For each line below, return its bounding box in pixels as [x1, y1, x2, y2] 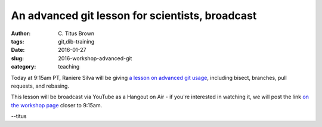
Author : [11, 30, 31, 37]
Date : [11, 47, 25, 54]
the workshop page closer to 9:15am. [11, 101, 103, 109]
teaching [58, 63, 80, 70]
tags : [11, 38, 24, 45]
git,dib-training [58, 38, 95, 45]
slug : [11, 54, 24, 62]
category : [11, 63, 36, 70]
